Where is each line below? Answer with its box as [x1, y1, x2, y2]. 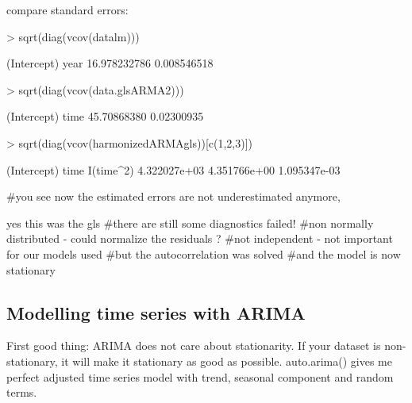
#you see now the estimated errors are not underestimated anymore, [6, 188, 341, 205]
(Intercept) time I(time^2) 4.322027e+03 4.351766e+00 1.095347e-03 [6, 161, 341, 178]
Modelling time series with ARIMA [6, 300, 306, 324]
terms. [6, 384, 37, 401]
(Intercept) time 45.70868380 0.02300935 [6, 108, 204, 125]
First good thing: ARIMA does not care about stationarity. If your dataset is [6, 337, 381, 354]
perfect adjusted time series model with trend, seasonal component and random [6, 368, 394, 385]
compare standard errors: [6, 2, 129, 17]
